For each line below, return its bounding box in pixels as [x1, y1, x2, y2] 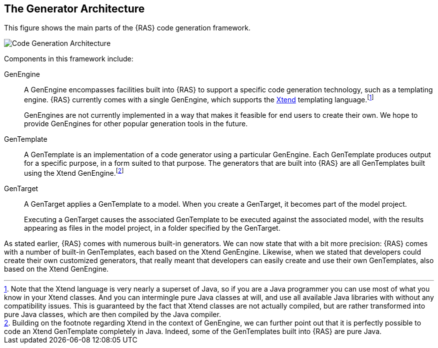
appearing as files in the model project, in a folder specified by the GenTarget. [24, 223, 280, 232]
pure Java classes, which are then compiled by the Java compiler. [4, 310, 221, 319]
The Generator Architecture [4, 2, 145, 15]
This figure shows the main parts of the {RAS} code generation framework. [4, 23, 250, 32]
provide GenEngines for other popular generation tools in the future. [24, 119, 248, 128]
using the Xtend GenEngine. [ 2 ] [24, 167, 124, 177]
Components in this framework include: [4, 54, 133, 63]
